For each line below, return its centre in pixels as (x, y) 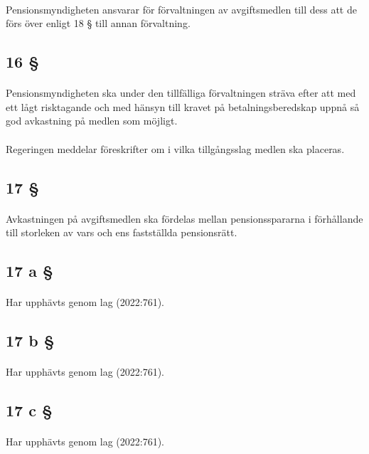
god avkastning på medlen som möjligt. (92, 121)
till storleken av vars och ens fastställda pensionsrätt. (122, 232)
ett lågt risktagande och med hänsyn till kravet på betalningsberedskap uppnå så (183, 106)
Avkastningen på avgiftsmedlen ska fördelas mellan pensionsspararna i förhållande (184, 218)
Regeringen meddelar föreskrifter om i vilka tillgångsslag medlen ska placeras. (175, 148)
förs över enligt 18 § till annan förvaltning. (98, 23)
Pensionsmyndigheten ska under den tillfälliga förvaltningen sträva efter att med (181, 93)
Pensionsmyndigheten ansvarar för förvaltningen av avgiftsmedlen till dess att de (181, 9)
